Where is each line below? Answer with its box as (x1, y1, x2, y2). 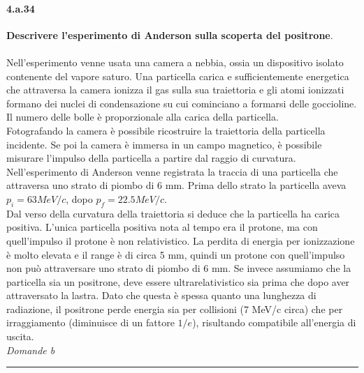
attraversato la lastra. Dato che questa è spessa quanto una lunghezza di (6, 288, 316, 303)
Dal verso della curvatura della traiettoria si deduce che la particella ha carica (6, 206, 340, 220)
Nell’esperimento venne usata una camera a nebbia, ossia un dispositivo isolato (6, 54, 344, 69)
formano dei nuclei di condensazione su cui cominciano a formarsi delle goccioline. (6, 96, 357, 110)
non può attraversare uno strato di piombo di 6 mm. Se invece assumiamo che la (6, 261, 351, 275)
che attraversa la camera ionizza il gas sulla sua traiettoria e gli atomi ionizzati (6, 82, 344, 97)
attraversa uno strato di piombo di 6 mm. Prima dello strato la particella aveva (6, 178, 347, 192)
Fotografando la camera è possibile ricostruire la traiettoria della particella (6, 123, 326, 137)
